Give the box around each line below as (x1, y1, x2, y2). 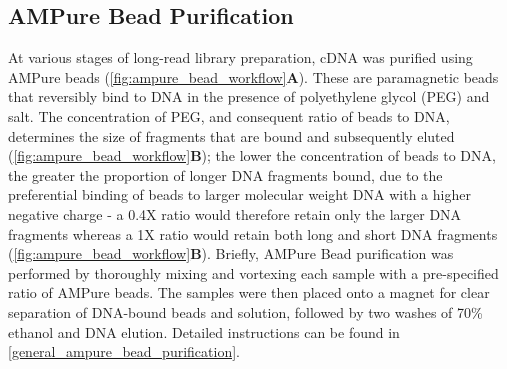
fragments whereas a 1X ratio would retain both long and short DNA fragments (8, 223, 498, 244)
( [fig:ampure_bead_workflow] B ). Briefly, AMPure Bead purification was (8, 243, 454, 264)
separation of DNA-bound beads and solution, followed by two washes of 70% (8, 301, 483, 322)
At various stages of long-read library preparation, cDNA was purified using (8, 47, 473, 68)
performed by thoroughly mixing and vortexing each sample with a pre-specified (8, 262, 499, 283)
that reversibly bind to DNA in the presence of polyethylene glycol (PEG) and (8, 86, 490, 107)
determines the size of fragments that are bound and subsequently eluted (8, 125, 455, 146)
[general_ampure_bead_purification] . (8, 341, 240, 362)
